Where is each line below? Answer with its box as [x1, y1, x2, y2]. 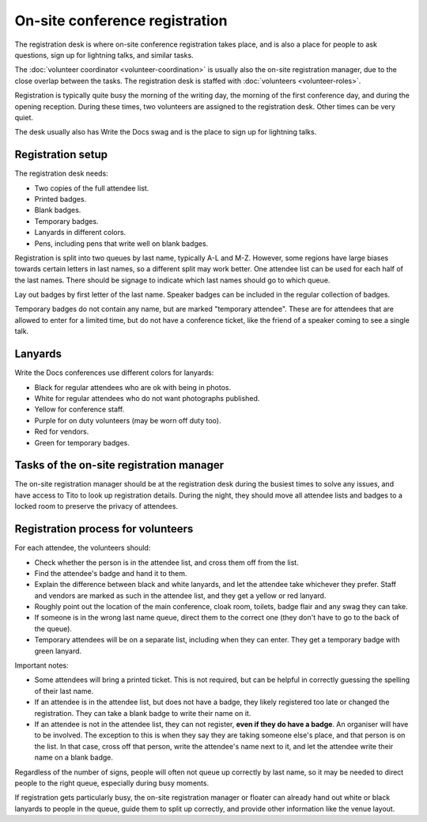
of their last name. [34, 686, 94, 695]
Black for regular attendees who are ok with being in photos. [34, 382, 232, 392]
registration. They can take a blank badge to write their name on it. [34, 708, 251, 718]
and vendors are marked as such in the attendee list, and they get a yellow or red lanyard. [34, 590, 327, 600]
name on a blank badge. [34, 752, 114, 763]
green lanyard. [34, 646, 82, 656]
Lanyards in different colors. [34, 228, 127, 237]
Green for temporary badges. [34, 438, 130, 447]
